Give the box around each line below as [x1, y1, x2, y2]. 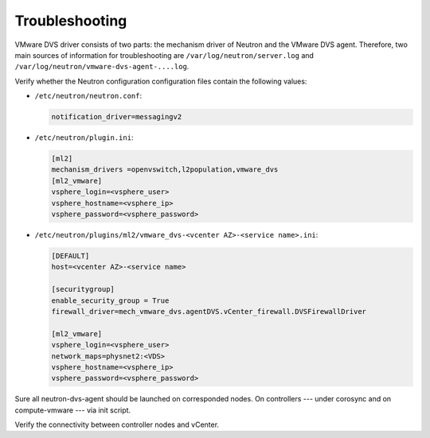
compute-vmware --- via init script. [14, 405, 131, 415]
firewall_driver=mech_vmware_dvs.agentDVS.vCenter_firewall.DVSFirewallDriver [51, 307, 366, 316]
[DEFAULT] [51, 251, 90, 260]
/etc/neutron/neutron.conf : [34, 91, 143, 101]
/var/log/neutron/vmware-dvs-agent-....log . [14, 62, 190, 72]
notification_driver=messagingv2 [51, 112, 182, 122]
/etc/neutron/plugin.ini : [34, 133, 134, 142]
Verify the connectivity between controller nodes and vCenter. [14, 420, 219, 429]
